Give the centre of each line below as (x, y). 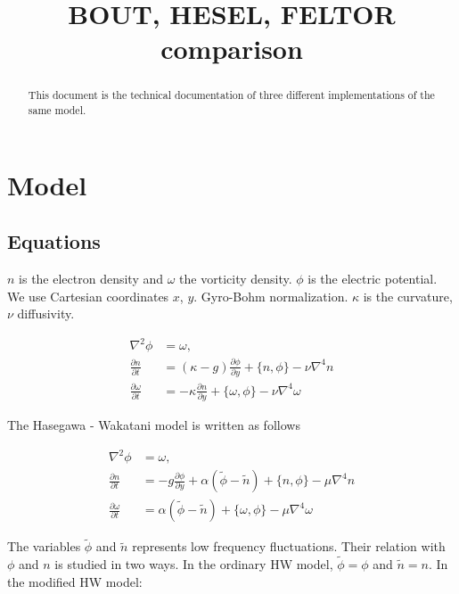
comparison (232, 49)
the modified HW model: (75, 581)
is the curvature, (408, 296)
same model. (57, 110)
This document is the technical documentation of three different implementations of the (231, 95)
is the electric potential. (373, 279)
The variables (44, 546)
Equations (54, 241)
